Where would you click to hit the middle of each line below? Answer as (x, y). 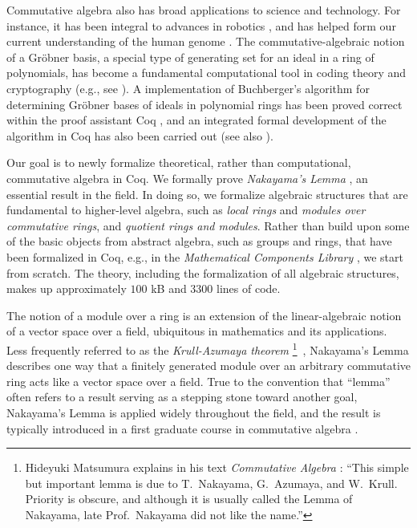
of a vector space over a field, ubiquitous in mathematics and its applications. (197, 331)
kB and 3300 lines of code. (216, 288)
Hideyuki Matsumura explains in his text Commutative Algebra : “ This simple (217, 467)
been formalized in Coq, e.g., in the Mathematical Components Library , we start (205, 256)
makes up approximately (67, 288)
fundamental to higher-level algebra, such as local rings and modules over (186, 210)
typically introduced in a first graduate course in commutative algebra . (182, 428)
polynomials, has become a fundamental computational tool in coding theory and (206, 73)
